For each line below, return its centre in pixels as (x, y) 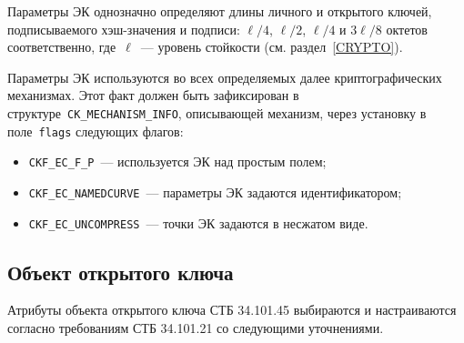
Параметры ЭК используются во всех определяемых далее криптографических (225, 77)
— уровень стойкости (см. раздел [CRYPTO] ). (272, 47)
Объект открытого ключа (121, 272)
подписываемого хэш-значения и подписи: (124, 29)
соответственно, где (62, 47)
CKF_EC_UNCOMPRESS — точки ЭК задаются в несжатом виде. (198, 222)
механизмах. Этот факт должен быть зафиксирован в (153, 95)
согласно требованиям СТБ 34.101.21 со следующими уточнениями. (196, 328)
